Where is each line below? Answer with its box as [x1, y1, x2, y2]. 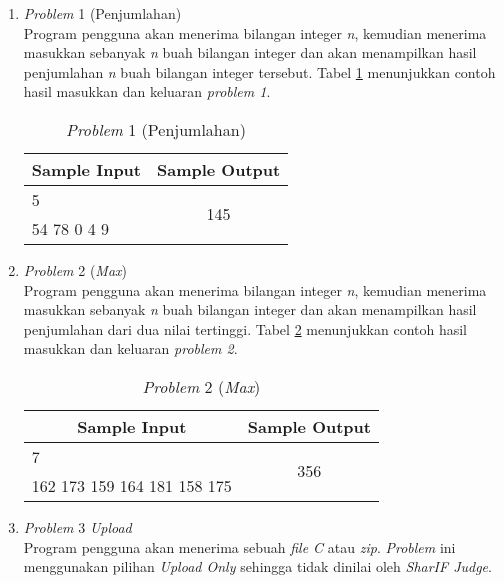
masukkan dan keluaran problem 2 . [23, 338, 238, 359]
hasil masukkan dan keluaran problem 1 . [23, 81, 271, 102]
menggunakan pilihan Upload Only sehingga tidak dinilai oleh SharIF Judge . [23, 556, 492, 577]
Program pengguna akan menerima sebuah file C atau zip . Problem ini [23, 536, 456, 557]
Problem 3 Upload [23, 516, 132, 537]
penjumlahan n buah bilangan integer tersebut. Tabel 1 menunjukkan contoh [23, 61, 496, 82]
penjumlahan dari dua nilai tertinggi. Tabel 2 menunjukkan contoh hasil [23, 318, 468, 339]
